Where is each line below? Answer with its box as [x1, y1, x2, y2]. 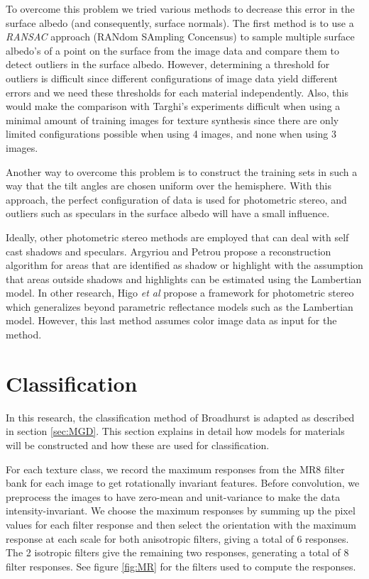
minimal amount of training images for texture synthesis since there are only [6, 112, 339, 127]
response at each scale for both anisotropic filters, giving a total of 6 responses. [6, 531, 349, 546]
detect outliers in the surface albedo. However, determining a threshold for [6, 57, 330, 72]
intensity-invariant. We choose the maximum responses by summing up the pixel [6, 503, 356, 518]
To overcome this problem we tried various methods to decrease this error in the [6, 1, 355, 16]
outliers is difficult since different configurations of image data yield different [6, 70, 338, 85]
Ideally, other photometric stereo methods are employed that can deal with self [6, 229, 349, 244]
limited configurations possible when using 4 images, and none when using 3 [6, 126, 337, 141]
